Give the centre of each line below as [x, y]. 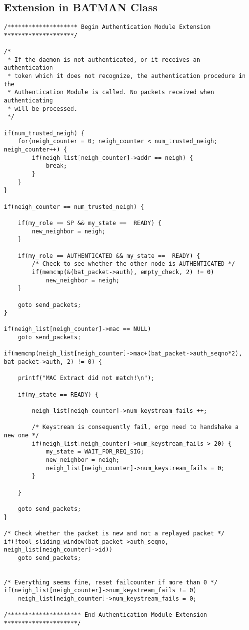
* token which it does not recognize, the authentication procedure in [126, 76]
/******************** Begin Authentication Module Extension [107, 27]
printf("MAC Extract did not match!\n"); [86, 378]
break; [56, 166]
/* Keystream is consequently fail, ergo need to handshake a [135, 427]
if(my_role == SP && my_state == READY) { [90, 223]
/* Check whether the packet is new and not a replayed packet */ [114, 533]
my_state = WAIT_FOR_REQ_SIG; [95, 452]
